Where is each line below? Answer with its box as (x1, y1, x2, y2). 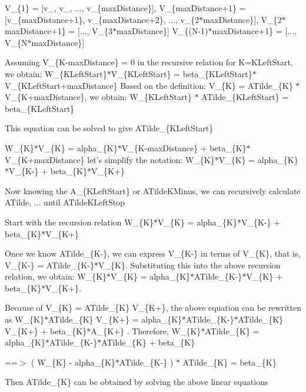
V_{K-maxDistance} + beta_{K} (121, 141, 247, 154)
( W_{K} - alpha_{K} (31, 356, 115, 368)
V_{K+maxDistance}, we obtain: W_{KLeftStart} (5, 91, 192, 103)
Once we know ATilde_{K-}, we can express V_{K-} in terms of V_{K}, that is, (5, 247, 301, 260)
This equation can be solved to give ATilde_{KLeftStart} (5, 122, 214, 134)
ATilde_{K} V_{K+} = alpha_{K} (48, 313, 182, 325)
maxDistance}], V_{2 (203, 13, 282, 25)
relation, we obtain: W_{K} (5, 270, 107, 283)
